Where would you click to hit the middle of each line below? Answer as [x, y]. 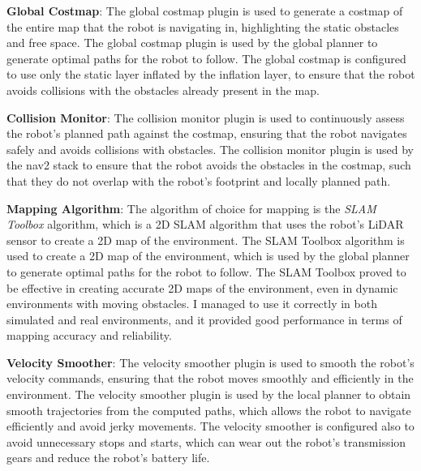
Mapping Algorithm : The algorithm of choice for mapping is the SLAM [191, 208]
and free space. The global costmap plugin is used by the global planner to [192, 43]
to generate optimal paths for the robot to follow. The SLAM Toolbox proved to [206, 271]
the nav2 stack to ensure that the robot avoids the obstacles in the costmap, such [209, 165]
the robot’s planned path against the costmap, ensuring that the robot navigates [207, 133]
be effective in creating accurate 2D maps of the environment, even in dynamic [202, 287]
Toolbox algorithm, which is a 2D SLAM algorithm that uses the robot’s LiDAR [205, 224]
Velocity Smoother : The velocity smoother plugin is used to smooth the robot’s [210, 362]
